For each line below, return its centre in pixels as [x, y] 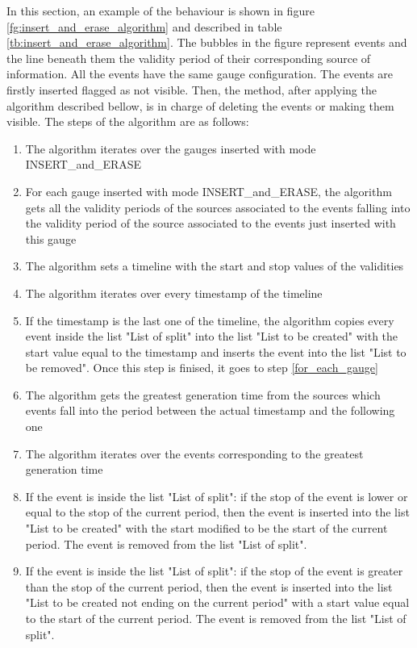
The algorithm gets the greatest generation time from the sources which [203, 394]
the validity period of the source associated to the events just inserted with [211, 223]
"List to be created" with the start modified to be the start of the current [206, 528]
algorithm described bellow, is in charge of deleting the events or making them [200, 105]
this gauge [51, 238]
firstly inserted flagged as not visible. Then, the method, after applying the [192, 89]
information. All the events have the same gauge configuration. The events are [200, 74]
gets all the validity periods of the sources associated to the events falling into [218, 207]
